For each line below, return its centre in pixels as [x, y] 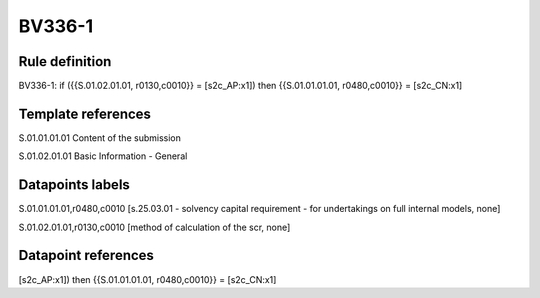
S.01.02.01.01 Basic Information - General [103, 156]
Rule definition [65, 61]
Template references [85, 113]
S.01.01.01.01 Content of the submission [100, 137]
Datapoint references [86, 255]
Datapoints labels [74, 185]
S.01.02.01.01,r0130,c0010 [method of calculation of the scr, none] [154, 227]
